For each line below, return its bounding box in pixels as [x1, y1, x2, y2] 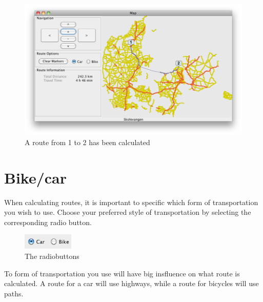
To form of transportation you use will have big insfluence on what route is [4, 268, 240, 278]
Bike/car [4, 167, 67, 188]
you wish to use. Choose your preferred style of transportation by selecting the [4, 207, 251, 217]
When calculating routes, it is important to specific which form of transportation [4, 196, 258, 207]
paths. [4, 288, 24, 298]
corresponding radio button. [4, 216, 92, 227]
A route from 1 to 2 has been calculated [25, 136, 150, 147]
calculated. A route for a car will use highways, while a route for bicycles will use [4, 278, 259, 289]
